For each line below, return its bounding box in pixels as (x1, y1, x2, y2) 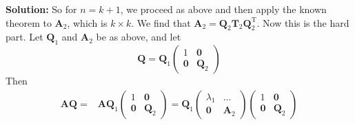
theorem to (6, 15, 52, 30)
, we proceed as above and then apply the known (120, 2, 327, 16)
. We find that (131, 15, 191, 30)
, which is (67, 15, 108, 30)
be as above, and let (96, 30, 181, 44)
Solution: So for (6, 2, 77, 16)
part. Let (6, 30, 43, 44)
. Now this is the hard (256, 15, 349, 30)
